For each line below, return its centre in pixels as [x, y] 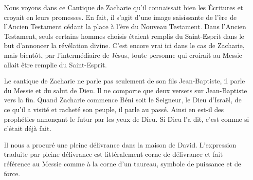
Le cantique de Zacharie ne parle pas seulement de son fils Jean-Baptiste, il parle [125, 81]
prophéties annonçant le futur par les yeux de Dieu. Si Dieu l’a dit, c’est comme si [126, 119]
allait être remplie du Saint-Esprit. [55, 64]
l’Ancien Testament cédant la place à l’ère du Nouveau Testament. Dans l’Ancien [125, 26]
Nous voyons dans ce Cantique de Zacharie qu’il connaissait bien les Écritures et [124, 7]
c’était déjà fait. [28, 128]
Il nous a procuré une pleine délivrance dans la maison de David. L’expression [120, 144]
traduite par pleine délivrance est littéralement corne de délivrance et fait [113, 154]
